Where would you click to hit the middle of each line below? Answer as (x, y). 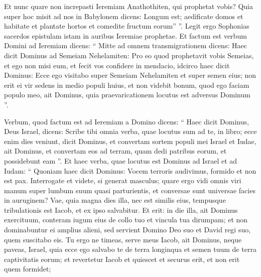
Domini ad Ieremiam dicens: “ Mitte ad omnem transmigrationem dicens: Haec (125, 45)
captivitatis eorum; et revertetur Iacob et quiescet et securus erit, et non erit (122, 259)
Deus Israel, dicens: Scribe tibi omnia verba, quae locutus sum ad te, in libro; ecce (130, 131)
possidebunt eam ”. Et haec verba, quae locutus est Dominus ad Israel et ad (121, 160)
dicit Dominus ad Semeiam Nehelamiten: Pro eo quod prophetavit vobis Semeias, (129, 55)
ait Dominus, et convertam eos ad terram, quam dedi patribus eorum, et (115, 151)
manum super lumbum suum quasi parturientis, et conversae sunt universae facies (130, 190)
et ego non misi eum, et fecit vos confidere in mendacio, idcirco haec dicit (117, 65)
